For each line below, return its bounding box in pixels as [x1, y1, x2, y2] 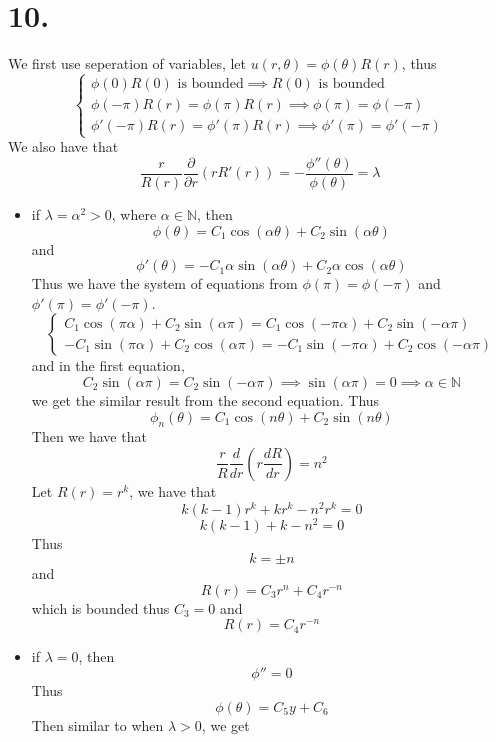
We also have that [8, 136, 119, 157]
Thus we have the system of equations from [31, 273, 298, 294]
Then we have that [31, 426, 147, 447]
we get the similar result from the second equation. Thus [31, 389, 380, 410]
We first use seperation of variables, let [8, 53, 247, 74]
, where [111, 203, 157, 224]
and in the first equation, [31, 355, 185, 376]
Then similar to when [31, 714, 164, 735]
